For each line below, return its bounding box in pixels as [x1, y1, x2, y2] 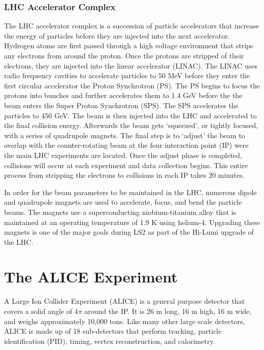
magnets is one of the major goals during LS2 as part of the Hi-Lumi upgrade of [4, 227, 254, 237]
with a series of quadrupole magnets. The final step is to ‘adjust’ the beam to [4, 130, 245, 140]
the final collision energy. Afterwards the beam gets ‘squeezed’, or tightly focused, [4, 120, 258, 131]
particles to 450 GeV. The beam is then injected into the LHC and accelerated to [4, 110, 257, 120]
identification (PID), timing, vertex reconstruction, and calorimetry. [4, 335, 215, 346]
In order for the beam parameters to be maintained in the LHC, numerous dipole [4, 186, 257, 197]
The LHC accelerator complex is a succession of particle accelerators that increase [4, 20, 259, 31]
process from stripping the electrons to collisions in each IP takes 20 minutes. [4, 170, 245, 180]
